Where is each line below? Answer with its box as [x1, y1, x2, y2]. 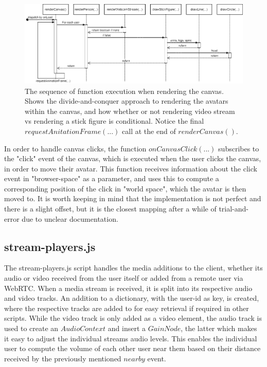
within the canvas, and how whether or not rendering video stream [25, 105, 235, 116]
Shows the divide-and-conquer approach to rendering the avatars [25, 95, 228, 106]
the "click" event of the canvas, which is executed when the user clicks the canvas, [4, 153, 261, 164]
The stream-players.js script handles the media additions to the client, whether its [4, 262, 263, 273]
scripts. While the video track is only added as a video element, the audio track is [4, 313, 262, 323]
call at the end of [122, 125, 176, 136]
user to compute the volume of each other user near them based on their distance [4, 343, 261, 354]
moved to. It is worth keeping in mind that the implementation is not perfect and [4, 193, 261, 204]
